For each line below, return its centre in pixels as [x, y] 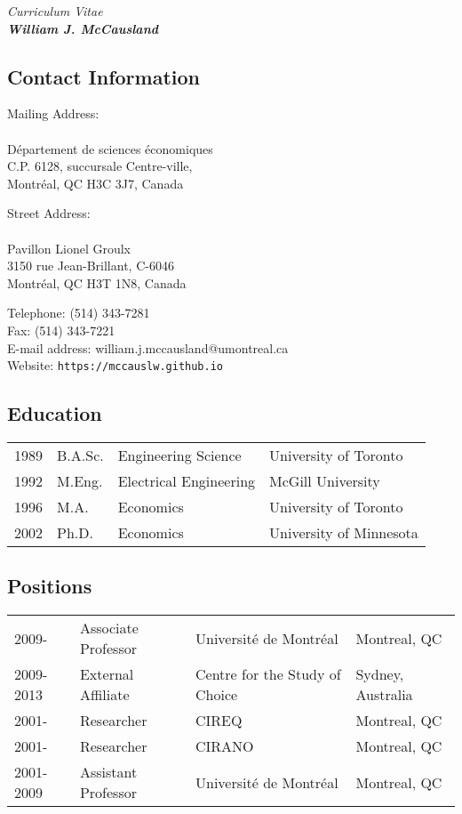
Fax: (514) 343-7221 [61, 330]
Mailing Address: [53, 113]
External [107, 674]
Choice [217, 695]
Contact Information [104, 76]
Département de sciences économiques [110, 148]
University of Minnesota [344, 532]
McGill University [325, 480]
